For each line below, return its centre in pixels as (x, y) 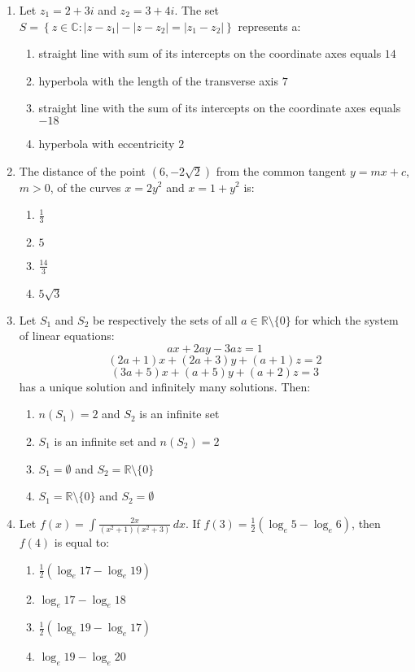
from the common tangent (281, 170)
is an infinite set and (105, 441)
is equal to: (82, 542)
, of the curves (85, 187)
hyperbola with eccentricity (107, 143)
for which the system (347, 319)
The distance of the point (83, 170)
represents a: (269, 26)
